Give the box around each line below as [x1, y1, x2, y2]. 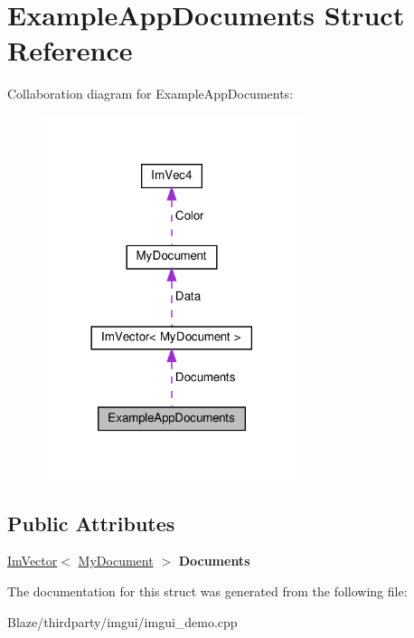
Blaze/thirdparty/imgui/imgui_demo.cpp [7, 612, 238, 631]
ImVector [7, 551, 58, 570]
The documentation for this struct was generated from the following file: [7, 581, 408, 600]
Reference [7, 32, 133, 69]
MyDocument [78, 551, 154, 570]
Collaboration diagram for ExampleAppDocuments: [7, 84, 294, 103]
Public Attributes [7, 509, 175, 537]
